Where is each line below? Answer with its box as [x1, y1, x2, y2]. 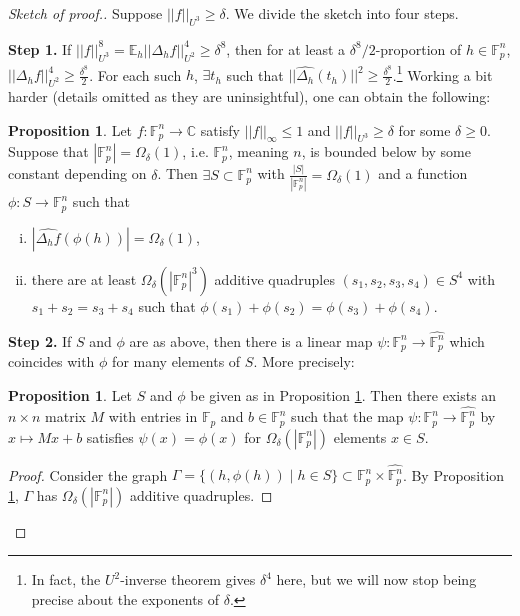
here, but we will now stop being [276, 569, 477, 590]
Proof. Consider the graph [8, 464, 168, 485]
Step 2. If [8, 330, 72, 351]
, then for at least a [226, 38, 346, 59]
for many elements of [112, 351, 241, 372]
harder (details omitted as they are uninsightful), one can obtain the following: [8, 86, 491, 107]
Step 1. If [8, 38, 72, 59]
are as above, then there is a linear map [129, 330, 373, 351]
